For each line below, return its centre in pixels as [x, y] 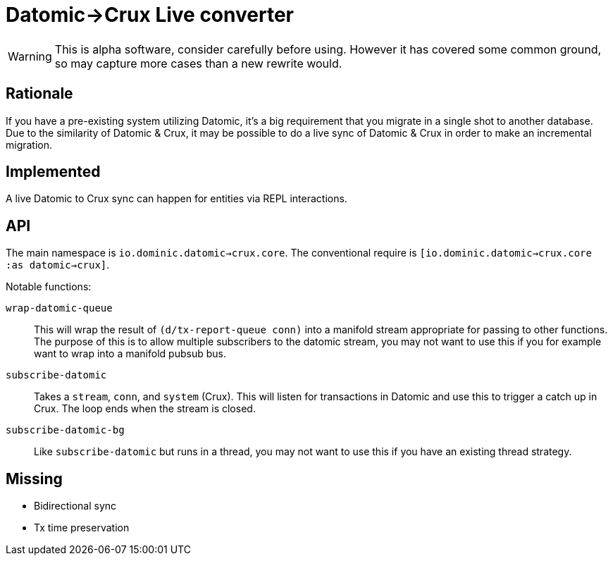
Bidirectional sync [75, 506]
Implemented [53, 172]
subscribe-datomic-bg [65, 430]
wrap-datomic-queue [59, 308]
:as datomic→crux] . [58, 265]
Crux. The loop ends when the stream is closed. [145, 409]
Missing [34, 479]
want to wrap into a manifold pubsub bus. [130, 354]
